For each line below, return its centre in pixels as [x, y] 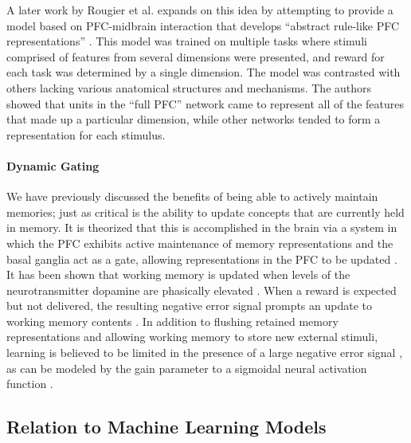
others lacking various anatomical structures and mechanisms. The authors [189, 87]
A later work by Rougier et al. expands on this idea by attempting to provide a [200, 10]
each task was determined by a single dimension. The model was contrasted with [204, 72]
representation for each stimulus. [86, 134]
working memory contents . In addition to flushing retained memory [172, 321]
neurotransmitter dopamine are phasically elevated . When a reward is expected [202, 290]
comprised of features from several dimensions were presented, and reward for [196, 56]
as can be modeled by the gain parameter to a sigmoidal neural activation [187, 368]
